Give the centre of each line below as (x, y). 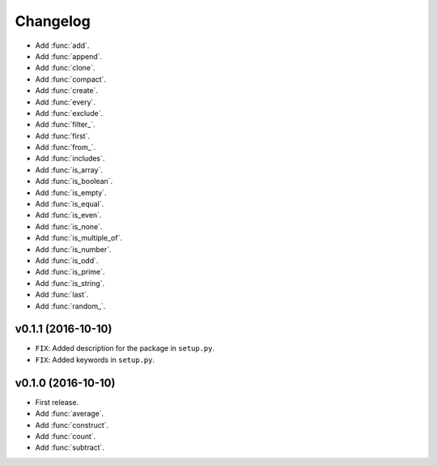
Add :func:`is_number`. (74, 249)
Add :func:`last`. (62, 295)
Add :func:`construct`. (72, 424)
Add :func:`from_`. (66, 147)
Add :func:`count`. (66, 436)
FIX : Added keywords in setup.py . (95, 360)
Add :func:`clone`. (65, 68)
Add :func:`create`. (67, 91)
